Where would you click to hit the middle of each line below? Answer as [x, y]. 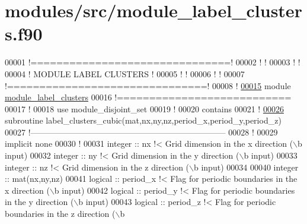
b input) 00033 [271, 155]
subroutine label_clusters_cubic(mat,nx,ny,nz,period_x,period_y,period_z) [143, 120]
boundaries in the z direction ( [60, 214]
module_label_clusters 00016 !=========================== [148, 97]
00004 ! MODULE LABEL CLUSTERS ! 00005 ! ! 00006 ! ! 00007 [125, 73]
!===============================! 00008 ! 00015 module [148, 85]
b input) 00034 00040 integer [246, 167]
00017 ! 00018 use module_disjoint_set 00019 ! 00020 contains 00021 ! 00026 [144, 108]
